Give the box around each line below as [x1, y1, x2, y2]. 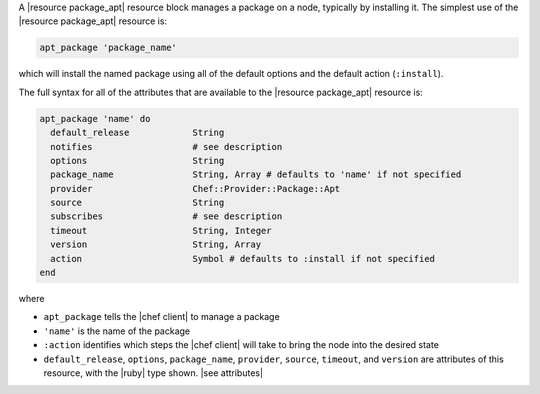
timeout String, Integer [50, 225, 272, 236]
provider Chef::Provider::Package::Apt [50, 183, 341, 194]
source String [50, 197, 225, 209]
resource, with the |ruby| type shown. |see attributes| [43, 366, 264, 379]
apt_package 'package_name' [39, 42, 177, 54]
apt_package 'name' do [39, 113, 151, 124]
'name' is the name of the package [43, 325, 191, 337]
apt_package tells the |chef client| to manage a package [43, 311, 280, 323]
